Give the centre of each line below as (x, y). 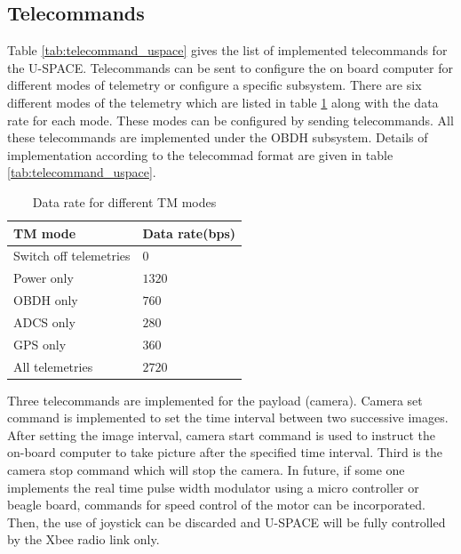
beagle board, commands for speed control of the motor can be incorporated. (216, 505)
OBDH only (46, 300)
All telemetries (53, 366)
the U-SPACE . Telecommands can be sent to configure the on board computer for (230, 67)
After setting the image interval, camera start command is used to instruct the (221, 434)
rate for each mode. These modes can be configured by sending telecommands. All (230, 120)
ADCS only (44, 321)
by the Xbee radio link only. (83, 539)
